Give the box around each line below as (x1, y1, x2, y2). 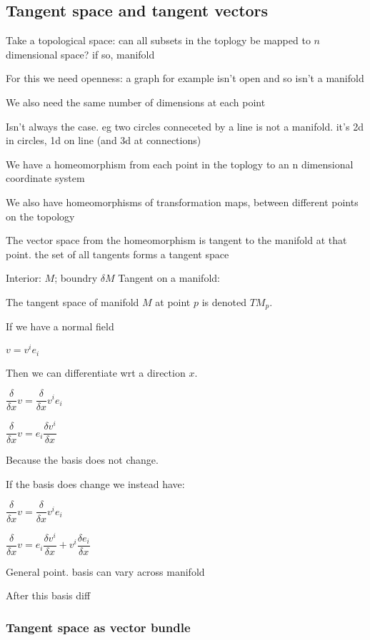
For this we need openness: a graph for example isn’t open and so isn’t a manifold (6, 71, 364, 86)
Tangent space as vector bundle (6, 618, 191, 636)
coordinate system (6, 171, 85, 186)
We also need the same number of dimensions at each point (6, 94, 266, 109)
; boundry (54, 270, 98, 285)
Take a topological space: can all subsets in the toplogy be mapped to (6, 33, 311, 48)
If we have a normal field (6, 319, 114, 334)
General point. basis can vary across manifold (6, 564, 205, 579)
